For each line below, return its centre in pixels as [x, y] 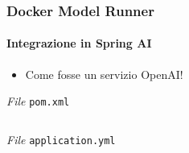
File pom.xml [38, 101]
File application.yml [61, 139]
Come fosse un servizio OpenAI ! [104, 74]
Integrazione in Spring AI [79, 43]
